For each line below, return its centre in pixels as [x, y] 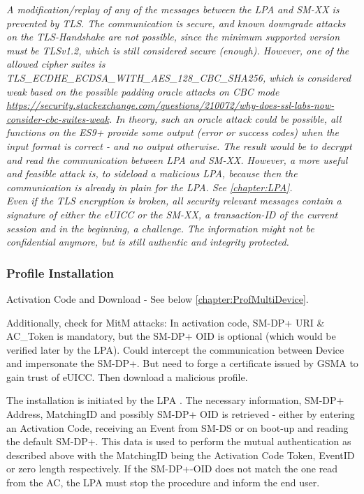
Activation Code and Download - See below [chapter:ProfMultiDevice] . [158, 298]
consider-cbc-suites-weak [58, 118]
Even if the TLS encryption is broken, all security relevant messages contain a [174, 201]
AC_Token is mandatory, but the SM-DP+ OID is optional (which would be [171, 336]
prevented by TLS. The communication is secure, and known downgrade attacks [176, 23]
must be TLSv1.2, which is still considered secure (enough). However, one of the [178, 50]
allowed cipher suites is [56, 64]
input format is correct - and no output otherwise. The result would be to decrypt [179, 145]
